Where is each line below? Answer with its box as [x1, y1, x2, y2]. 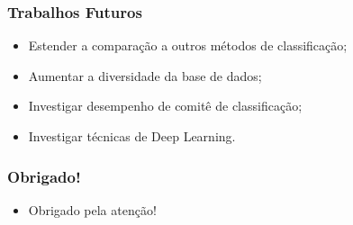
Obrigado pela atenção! [28, 200, 157, 219]
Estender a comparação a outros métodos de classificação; [28, 36, 348, 55]
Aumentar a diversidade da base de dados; [28, 66, 262, 85]
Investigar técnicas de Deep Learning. [28, 127, 236, 145]
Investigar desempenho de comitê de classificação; [28, 96, 303, 115]
